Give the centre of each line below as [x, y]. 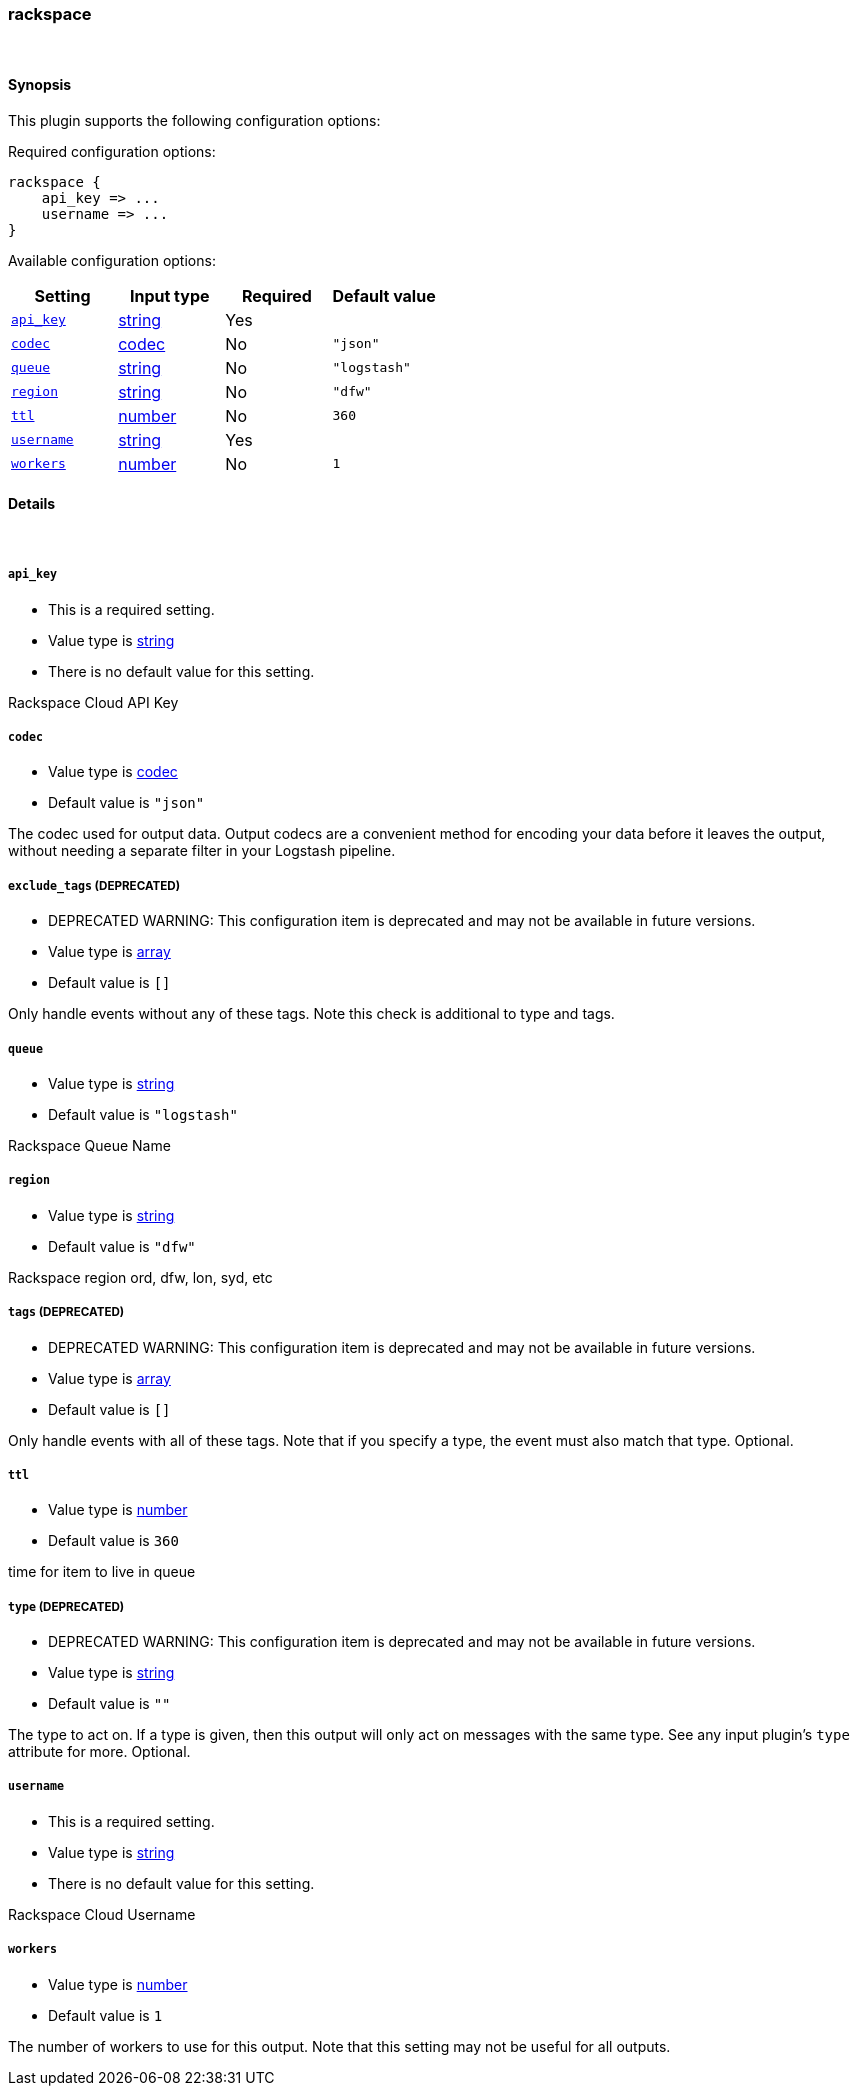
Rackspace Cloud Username [102, 1914]
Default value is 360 [113, 1541]
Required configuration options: [112, 151]
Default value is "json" [126, 803]
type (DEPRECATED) [66, 1606]
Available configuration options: [112, 260]
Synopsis [40, 84]
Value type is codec [113, 772]
